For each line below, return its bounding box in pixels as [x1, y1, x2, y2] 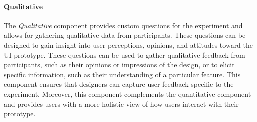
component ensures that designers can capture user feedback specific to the [4, 79, 234, 89]
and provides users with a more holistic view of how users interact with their [4, 98, 239, 109]
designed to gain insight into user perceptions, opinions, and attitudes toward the [4, 39, 253, 50]
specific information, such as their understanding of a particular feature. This [4, 69, 241, 79]
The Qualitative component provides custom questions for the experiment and [4, 20, 243, 30]
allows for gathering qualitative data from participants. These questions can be [4, 30, 246, 40]
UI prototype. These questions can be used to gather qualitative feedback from [4, 49, 245, 60]
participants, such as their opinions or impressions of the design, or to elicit [4, 59, 235, 70]
